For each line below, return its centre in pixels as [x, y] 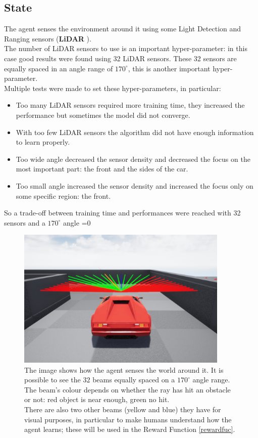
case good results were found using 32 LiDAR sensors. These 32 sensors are [120, 58]
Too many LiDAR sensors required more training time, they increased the [130, 105]
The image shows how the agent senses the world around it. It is [124, 369]
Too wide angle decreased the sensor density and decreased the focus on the [133, 159]
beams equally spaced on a [134, 380]
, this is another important [169, 68]
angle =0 [77, 222]
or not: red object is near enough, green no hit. [97, 399]
